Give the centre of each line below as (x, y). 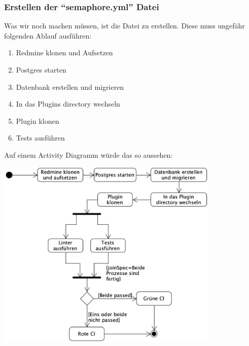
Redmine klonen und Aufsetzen (64, 53)
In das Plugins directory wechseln (68, 104)
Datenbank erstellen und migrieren (70, 86)
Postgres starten (41, 70)
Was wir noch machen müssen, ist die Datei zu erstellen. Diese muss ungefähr (124, 26)
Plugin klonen (38, 120)
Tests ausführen (40, 138)
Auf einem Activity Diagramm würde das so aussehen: (88, 154)
